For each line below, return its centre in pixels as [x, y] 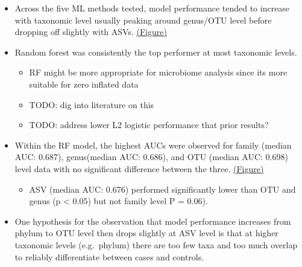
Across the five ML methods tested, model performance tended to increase [152, 8]
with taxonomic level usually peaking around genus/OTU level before [143, 20]
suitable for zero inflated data [84, 84]
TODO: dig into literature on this [92, 104]
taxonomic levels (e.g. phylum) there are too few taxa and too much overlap [156, 244]
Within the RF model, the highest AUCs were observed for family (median [153, 145]
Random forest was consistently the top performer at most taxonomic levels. [156, 52]
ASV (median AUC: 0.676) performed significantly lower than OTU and [162, 189]
